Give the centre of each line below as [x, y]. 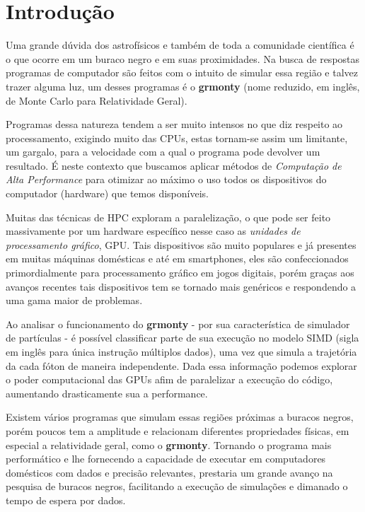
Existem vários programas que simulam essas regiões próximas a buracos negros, [180, 417]
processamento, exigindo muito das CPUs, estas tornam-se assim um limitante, [177, 138]
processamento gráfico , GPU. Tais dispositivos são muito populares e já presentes [181, 244]
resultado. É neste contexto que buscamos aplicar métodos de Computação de [174, 165]
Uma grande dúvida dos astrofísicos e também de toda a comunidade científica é [180, 45]
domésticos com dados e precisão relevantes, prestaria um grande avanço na [169, 472]
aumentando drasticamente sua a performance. [107, 393]
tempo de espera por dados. [66, 500]
